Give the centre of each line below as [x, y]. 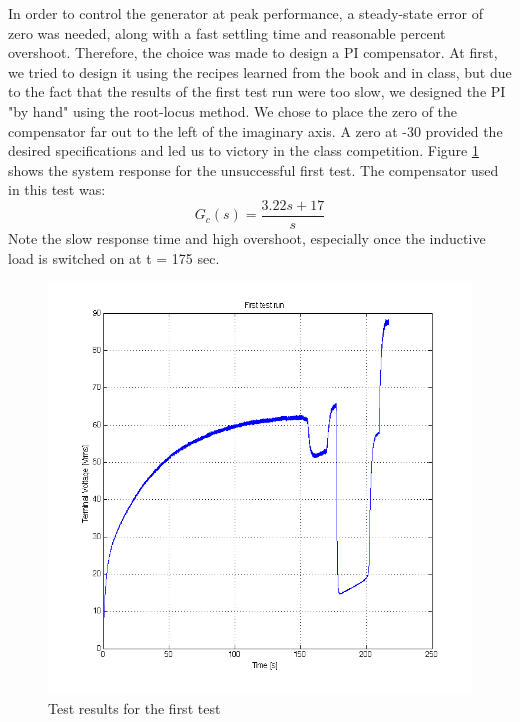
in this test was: [57, 189]
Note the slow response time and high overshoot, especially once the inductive [247, 238]
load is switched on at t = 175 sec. [114, 257]
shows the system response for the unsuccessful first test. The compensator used [253, 169]
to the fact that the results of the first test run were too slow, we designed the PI [257, 91]
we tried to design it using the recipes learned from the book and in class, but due [260, 71]
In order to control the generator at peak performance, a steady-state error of [245, 13]
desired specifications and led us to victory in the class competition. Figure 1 [243, 150]
